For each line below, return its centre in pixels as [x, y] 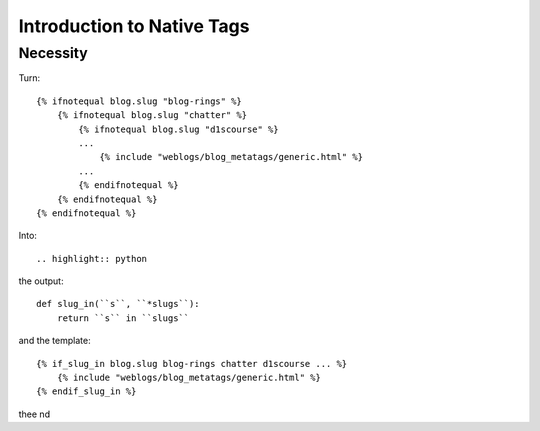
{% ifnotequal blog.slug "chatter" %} [152, 115]
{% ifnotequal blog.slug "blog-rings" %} [139, 101]
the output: [41, 281]
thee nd [34, 414]
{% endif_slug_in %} [86, 391]
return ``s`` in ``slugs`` [123, 318]
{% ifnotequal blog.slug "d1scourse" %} [178, 129]
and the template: [54, 341]
